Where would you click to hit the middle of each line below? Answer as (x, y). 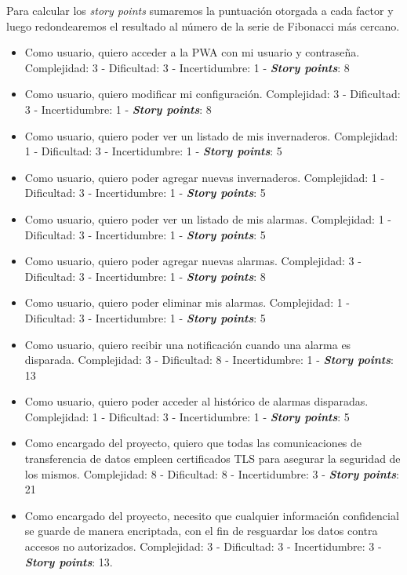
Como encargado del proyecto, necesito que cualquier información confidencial (212, 515)
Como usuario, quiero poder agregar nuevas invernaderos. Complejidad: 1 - (205, 177)
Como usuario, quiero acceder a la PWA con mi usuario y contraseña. (192, 52)
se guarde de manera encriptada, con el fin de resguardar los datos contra (201, 531)
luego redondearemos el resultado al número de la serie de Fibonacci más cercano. (203, 25)
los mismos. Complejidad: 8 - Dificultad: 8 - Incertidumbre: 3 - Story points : (212, 473)
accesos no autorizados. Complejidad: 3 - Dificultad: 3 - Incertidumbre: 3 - (203, 546)
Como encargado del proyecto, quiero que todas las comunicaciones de (193, 443)
